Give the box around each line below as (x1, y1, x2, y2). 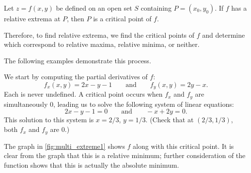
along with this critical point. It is (133, 141, 234, 151)
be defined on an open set (56, 3, 132, 13)
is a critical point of (93, 14, 152, 23)
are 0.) (50, 124, 70, 134)
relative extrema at (4, 14, 61, 23)
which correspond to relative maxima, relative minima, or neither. (4, 39, 200, 49)
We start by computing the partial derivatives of (4, 72, 148, 82)
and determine (202, 29, 245, 40)
